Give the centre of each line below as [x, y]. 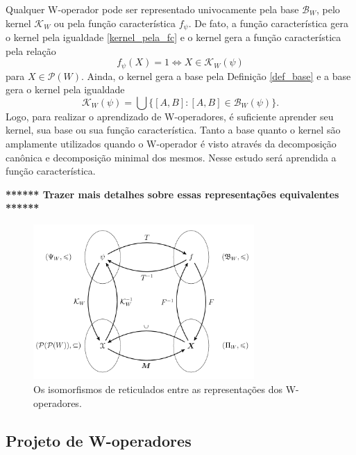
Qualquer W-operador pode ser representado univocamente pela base [152, 9]
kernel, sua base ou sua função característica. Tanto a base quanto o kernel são [173, 130]
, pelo [328, 9]
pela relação [31, 50]
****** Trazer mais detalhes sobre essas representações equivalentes [172, 194]
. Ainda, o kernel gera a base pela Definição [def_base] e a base [216, 75]
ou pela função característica [115, 23]
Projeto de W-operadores [99, 440]
